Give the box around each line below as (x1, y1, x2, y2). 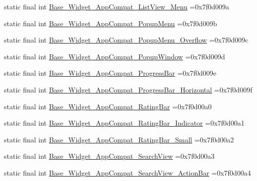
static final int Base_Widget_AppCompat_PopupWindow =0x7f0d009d (4, 51, 225, 61)
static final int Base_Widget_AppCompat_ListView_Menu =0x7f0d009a (4, 1, 229, 11)
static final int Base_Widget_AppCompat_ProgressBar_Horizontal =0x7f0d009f (4, 84, 253, 94)
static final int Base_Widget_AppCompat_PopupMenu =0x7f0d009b (4, 18, 217, 28)
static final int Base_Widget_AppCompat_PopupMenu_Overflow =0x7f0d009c (4, 35, 249, 45)
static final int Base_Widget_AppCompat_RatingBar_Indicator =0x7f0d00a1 (4, 118, 245, 128)
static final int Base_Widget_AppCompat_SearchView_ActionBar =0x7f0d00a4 (4, 167, 251, 178)
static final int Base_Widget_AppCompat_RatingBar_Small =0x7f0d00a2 (4, 134, 234, 144)
